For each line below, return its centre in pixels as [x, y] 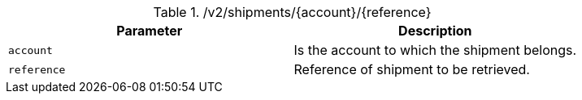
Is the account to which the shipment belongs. [435, 50]
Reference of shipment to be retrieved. [412, 69]
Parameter [150, 31]
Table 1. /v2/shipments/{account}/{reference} [292, 12]
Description [435, 31]
